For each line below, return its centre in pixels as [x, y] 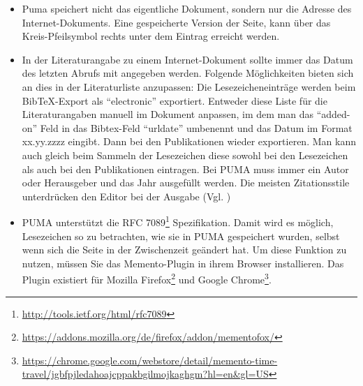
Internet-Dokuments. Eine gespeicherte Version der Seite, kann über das [176, 22]
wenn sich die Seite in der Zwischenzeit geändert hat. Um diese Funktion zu [184, 250]
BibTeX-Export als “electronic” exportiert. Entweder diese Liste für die [175, 100]
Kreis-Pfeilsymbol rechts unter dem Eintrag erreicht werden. [151, 36]
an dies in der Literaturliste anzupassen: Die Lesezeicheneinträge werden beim [189, 86]
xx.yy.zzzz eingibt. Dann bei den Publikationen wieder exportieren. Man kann [189, 141]
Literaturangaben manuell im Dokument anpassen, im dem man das [168, 114]
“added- [333, 114]
